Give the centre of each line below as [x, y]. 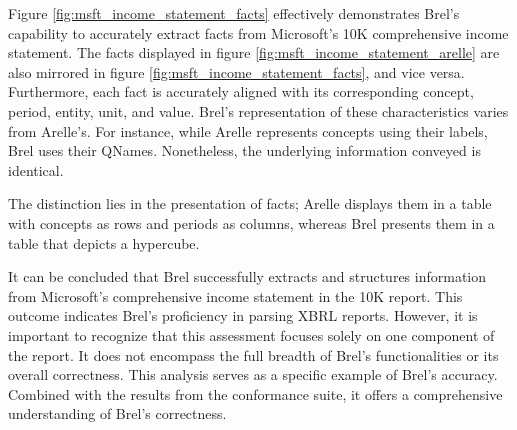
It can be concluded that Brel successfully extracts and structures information [247, 276]
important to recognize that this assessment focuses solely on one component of [251, 334]
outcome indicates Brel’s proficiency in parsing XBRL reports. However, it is [243, 315]
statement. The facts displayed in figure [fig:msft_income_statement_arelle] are [254, 52]
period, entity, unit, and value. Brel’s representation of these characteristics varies [258, 110]
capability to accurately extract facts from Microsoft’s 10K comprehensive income [258, 32]
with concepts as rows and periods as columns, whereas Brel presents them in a [251, 222]
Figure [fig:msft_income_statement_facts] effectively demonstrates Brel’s [234, 13]
